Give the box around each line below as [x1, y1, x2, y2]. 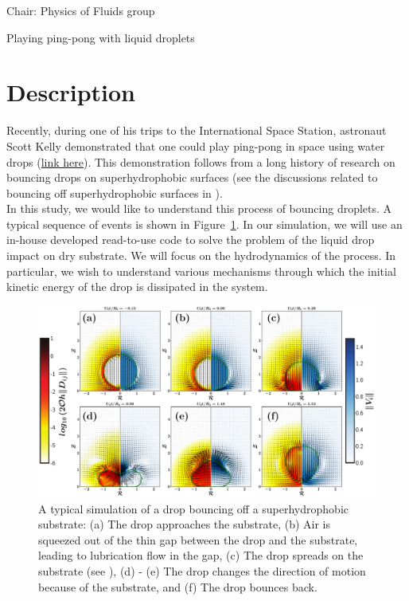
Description [6, 76, 136, 108]
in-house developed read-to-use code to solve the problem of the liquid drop [6, 231, 375, 248]
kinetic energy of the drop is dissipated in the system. [6, 278, 268, 295]
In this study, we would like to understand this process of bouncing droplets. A [6, 200, 392, 217]
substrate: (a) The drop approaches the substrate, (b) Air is [38, 516, 330, 532]
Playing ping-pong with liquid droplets [6, 29, 195, 45]
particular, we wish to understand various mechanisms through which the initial [6, 262, 396, 279]
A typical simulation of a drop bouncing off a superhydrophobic [38, 500, 349, 517]
